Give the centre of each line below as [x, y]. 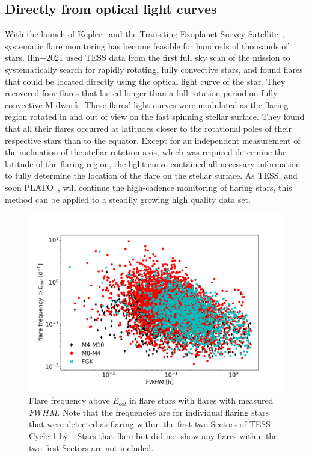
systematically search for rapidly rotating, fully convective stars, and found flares [154, 69]
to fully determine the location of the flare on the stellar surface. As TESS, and [151, 175]
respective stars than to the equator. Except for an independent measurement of [153, 140]
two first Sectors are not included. [91, 447]
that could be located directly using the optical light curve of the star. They [145, 81]
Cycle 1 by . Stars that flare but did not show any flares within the [153, 435]
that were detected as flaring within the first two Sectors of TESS [150, 424]
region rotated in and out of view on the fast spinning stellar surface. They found [155, 116]
